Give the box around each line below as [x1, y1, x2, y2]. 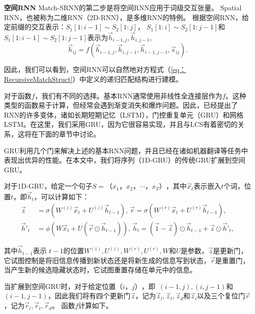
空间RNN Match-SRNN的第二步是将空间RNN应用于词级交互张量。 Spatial [4, 2, 242, 12]
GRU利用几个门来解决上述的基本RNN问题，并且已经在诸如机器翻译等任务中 [4, 145, 248, 155]
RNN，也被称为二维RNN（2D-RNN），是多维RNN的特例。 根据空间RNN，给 [4, 12, 249, 22]
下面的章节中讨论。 [38, 129, 100, 139]
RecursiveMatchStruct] [4, 74, 73, 84]
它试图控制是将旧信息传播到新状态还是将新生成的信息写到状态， [4, 255, 210, 265]
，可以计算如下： [34, 192, 89, 202]
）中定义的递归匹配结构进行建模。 [72, 74, 183, 84]
